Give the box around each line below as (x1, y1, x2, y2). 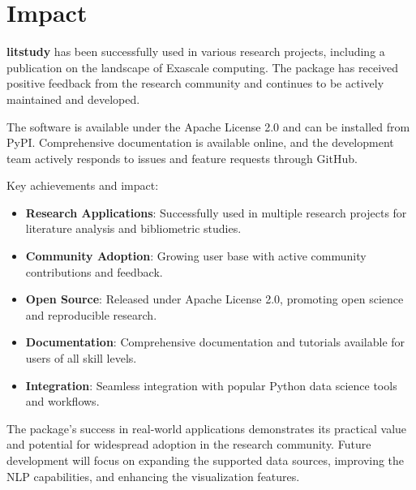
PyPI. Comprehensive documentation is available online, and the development (6, 134, 394, 151)
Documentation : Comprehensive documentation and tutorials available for (25, 333, 405, 350)
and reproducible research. (25, 306, 157, 323)
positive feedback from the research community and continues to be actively (6, 75, 384, 92)
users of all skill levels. (25, 350, 137, 367)
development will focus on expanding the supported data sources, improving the (6, 452, 405, 468)
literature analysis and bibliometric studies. (25, 220, 242, 237)
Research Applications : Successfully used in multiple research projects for (25, 204, 407, 221)
